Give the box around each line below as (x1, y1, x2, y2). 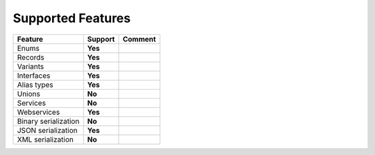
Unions (17, 89, 41, 99)
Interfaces (17, 70, 51, 80)
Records (17, 52, 44, 62)
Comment (122, 34, 156, 44)
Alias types (17, 80, 53, 90)
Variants (17, 61, 44, 71)
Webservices (17, 107, 60, 117)
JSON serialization (17, 125, 78, 135)
